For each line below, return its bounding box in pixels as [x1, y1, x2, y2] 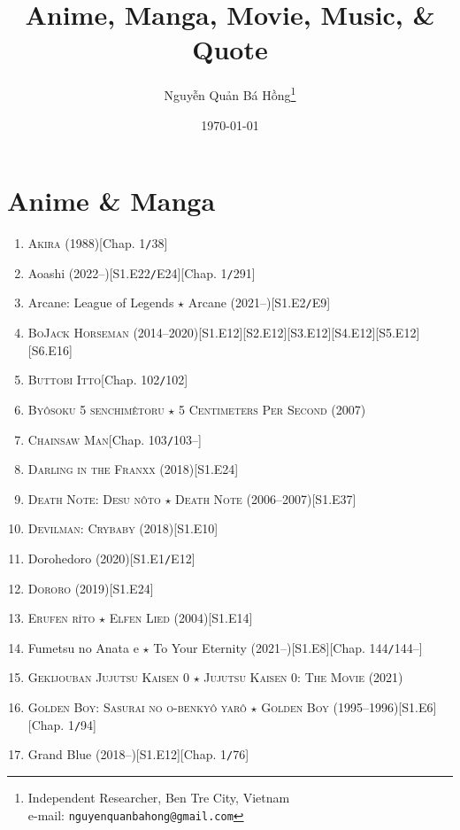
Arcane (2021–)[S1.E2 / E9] [188, 293, 331, 312]
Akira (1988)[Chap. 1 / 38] [27, 234, 168, 252]
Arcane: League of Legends [27, 293, 174, 312]
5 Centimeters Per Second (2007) [179, 399, 366, 418]
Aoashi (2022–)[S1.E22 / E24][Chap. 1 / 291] [27, 263, 256, 282]
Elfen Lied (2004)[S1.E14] [109, 609, 253, 627]
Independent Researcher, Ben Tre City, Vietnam [27, 787, 290, 806]
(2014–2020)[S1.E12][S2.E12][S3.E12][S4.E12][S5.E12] [133, 323, 420, 342]
